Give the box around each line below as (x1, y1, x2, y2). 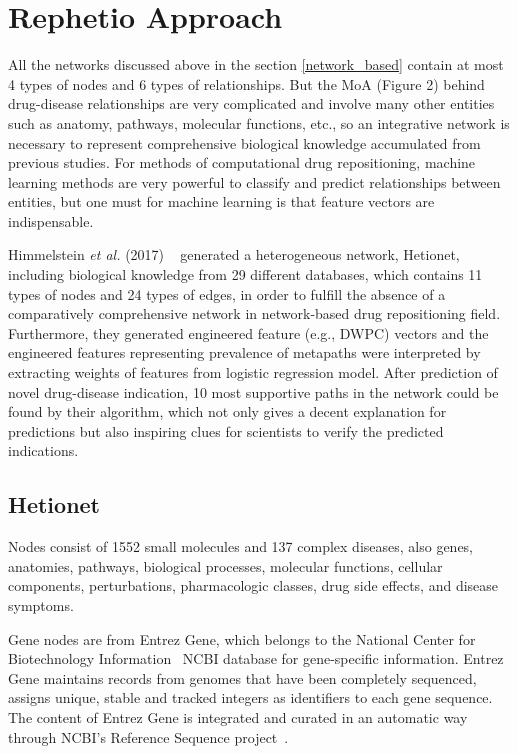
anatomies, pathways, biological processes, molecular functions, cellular (8, 555, 443, 576)
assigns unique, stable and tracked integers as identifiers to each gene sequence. (8, 687, 493, 708)
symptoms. (8, 594, 74, 615)
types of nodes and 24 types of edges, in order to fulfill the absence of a (8, 283, 446, 304)
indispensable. (8, 210, 94, 231)
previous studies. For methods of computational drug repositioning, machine (8, 152, 476, 173)
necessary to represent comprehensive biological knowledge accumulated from (8, 132, 481, 153)
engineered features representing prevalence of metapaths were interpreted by (8, 342, 481, 363)
